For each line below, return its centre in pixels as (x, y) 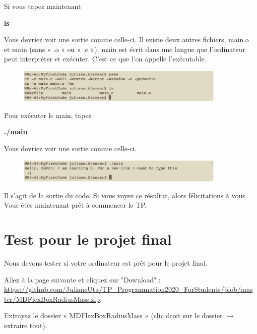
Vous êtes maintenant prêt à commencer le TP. (75, 205)
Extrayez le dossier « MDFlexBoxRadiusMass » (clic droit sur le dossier (113, 315)
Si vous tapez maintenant (43, 6)
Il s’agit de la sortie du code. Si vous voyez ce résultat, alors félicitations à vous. (126, 195)
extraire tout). (26, 325)
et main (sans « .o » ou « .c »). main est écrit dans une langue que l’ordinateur (125, 49)
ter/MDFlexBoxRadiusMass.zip (52, 299)
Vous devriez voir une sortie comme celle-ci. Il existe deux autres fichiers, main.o (127, 39)
